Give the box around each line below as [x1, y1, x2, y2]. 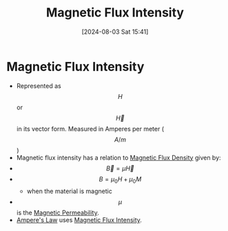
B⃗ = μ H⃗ [105, 164, 135, 173]
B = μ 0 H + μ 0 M [99, 175, 142, 185]
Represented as [16, 81, 61, 90]
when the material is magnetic [26, 187, 113, 195]
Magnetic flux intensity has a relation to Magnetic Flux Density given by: [16, 153, 221, 162]
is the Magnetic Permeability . [16, 208, 99, 217]
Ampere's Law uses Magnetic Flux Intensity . [16, 216, 143, 224]
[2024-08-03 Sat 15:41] [81, 27, 149, 36]
